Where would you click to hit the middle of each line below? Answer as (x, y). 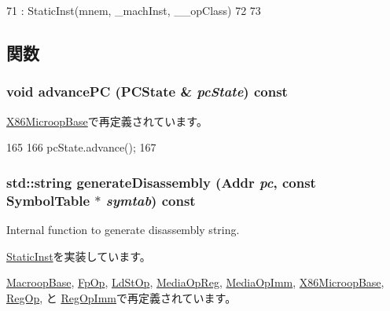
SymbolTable (48, 200)
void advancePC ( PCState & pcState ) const (147, 91)
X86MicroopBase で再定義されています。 (107, 121)
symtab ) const (151, 200)
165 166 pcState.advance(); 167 (81, 147)
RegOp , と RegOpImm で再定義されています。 (121, 297)
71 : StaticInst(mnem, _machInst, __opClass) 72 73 (134, 10)
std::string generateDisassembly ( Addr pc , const (161, 182)
